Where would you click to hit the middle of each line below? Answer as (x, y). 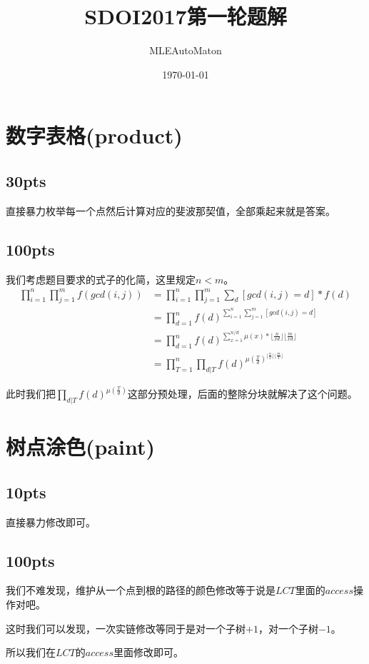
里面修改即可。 (148, 652)
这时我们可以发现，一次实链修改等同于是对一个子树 (126, 628)
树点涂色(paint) (81, 447)
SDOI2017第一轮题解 (186, 16)
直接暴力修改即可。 (51, 522)
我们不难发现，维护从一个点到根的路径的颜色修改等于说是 (141, 590)
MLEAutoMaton (186, 50)
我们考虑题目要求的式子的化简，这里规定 (101, 279)
